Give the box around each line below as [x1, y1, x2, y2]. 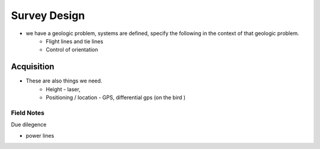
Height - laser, [46, 85, 81, 93]
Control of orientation [46, 46, 98, 53]
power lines [25, 132, 55, 139]
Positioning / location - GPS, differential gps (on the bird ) [46, 94, 186, 101]
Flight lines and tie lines [46, 37, 104, 45]
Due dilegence [11, 121, 47, 128]
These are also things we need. [25, 77, 103, 84]
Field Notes [11, 109, 44, 117]
